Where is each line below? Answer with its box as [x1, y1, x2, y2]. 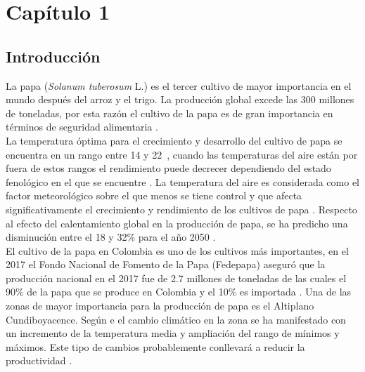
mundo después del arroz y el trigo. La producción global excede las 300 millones [6, 92, 354, 107]
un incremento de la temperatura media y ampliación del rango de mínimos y [6, 326, 340, 340]
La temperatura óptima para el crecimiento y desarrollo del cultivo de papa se [6, 133, 342, 147]
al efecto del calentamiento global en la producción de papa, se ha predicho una [6, 215, 348, 230]
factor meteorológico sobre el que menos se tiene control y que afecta [6, 188, 302, 203]
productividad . [6, 353, 72, 368]
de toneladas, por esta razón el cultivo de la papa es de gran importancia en [6, 105, 333, 120]
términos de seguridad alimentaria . [6, 119, 158, 134]
